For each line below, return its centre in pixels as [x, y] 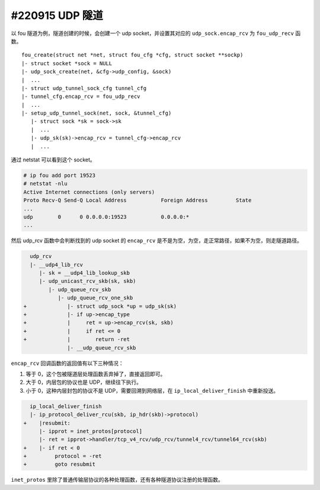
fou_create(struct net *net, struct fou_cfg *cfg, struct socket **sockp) [132, 55]
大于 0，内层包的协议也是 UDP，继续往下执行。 [84, 382]
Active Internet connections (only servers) [89, 192]
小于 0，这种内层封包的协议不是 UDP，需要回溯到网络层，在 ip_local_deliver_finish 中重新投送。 [152, 390]
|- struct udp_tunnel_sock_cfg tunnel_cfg [84, 88]
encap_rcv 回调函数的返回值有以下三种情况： [67, 363]
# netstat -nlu [45, 184]
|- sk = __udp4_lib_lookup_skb [84, 273]
